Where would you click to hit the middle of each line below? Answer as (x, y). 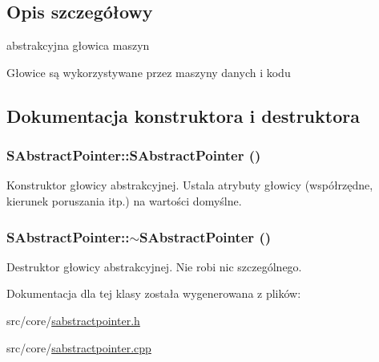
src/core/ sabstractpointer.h (73, 320)
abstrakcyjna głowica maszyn (78, 45)
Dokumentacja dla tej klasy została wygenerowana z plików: (154, 293)
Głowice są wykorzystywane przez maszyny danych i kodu (149, 72)
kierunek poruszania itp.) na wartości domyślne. (124, 200)
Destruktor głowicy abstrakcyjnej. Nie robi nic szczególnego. (154, 266)
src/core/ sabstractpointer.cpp (79, 347)
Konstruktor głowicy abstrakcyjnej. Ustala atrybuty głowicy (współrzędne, (190, 185)
